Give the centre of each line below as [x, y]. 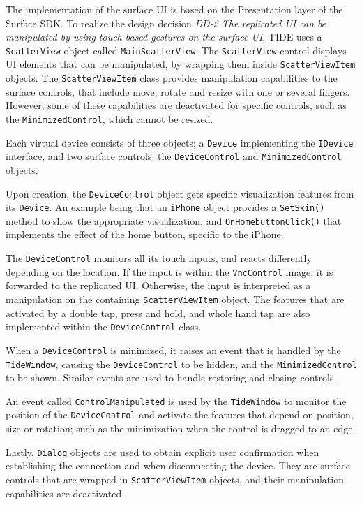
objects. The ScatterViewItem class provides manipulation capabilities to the [172, 78]
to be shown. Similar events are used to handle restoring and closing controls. [171, 378]
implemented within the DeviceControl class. [104, 327]
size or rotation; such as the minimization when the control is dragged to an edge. [181, 429]
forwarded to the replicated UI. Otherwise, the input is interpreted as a [158, 285]
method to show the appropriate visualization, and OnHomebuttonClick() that [174, 220]
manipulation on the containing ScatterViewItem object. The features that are [175, 299]
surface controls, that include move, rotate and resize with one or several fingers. [178, 91]
